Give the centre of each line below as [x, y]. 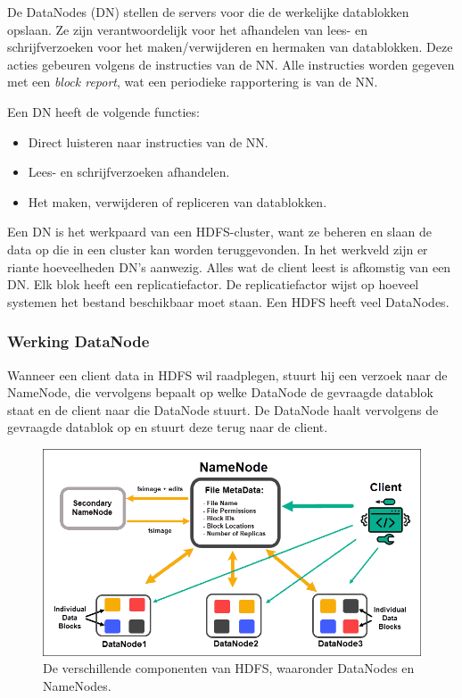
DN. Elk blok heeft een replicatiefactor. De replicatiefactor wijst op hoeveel [213, 284]
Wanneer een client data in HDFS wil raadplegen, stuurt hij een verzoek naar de [227, 374]
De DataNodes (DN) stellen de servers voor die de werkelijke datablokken [208, 12]
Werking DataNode [78, 341]
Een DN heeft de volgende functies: [103, 111]
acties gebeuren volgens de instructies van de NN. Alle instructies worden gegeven [231, 64]
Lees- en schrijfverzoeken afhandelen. [129, 172]
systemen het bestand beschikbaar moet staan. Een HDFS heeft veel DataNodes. [228, 301]
